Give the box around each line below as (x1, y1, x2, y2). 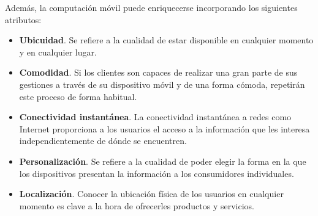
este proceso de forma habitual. (19, 90, 137, 103)
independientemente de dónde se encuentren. (19, 134, 187, 147)
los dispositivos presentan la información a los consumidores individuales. (19, 167, 294, 179)
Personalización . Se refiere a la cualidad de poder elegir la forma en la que (19, 154, 306, 167)
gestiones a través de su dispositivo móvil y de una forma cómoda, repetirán (19, 77, 305, 90)
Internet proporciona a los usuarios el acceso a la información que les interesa (19, 122, 310, 135)
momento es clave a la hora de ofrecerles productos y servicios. (19, 199, 254, 212)
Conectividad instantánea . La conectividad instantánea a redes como (19, 110, 292, 123)
